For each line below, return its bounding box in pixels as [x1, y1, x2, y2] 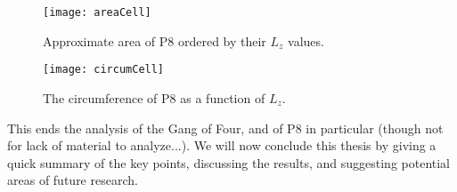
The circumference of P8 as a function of [43, 88, 265, 107]
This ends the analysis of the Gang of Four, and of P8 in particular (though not [7, 118, 444, 137]
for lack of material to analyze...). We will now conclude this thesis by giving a [7, 136, 437, 155]
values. [288, 31, 324, 50]
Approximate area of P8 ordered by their [43, 31, 266, 50]
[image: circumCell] [43, 63, 165, 76]
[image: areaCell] [43, 6, 151, 19]
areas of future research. [7, 171, 138, 189]
